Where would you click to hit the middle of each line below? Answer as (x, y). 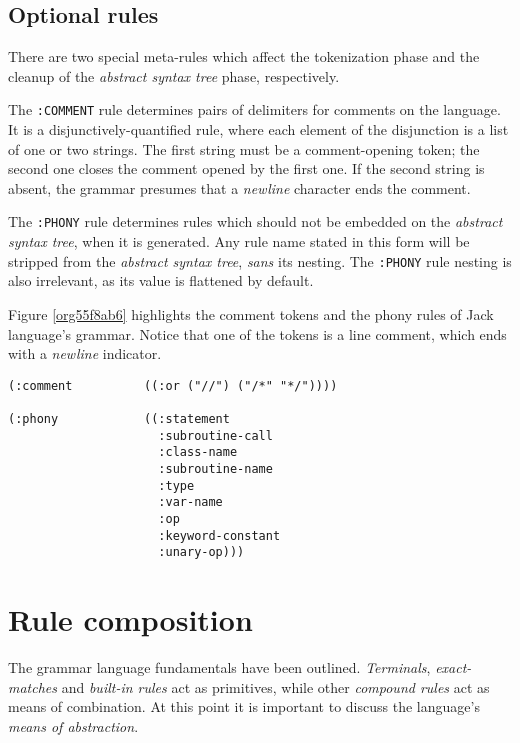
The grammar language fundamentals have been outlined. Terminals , (219, 667)
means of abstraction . (73, 725)
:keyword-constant (219, 535)
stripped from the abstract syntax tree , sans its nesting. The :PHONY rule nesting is (260, 260)
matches (33, 686)
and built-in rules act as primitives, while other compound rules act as (275, 686)
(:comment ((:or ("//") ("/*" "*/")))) (173, 385)
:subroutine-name (215, 468)
